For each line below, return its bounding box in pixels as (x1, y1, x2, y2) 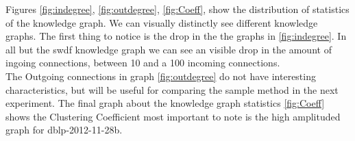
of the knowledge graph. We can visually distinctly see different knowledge (5, 15, 318, 29)
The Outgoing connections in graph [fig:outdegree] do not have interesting (5, 68, 316, 83)
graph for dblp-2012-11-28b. (5, 123, 123, 137)
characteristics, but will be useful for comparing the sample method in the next (5, 82, 339, 97)
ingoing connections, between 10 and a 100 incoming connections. (5, 55, 280, 70)
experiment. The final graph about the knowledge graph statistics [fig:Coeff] (5, 96, 325, 110)
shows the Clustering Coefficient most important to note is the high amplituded (5, 109, 341, 123)
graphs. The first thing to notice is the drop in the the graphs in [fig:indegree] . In (5, 29, 347, 43)
